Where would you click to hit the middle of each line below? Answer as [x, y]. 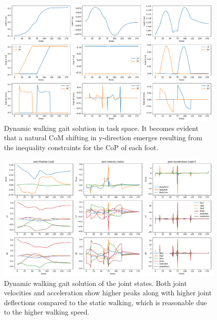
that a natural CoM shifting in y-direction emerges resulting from [103, 138]
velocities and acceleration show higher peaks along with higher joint [108, 293]
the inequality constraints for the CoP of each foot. [81, 147]
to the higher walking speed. [47, 312]
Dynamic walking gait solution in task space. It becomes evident [101, 128]
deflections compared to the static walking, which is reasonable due [106, 302]
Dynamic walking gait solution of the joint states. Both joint [95, 283]
